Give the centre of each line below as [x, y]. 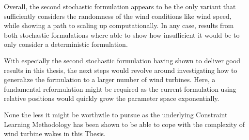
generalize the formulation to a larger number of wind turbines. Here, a [110, 79]
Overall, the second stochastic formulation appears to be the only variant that [120, 6]
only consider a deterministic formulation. [66, 44]
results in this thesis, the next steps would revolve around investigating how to [121, 70]
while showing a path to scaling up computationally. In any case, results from [119, 25]
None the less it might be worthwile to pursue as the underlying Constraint [116, 114]
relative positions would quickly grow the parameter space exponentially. [112, 98]
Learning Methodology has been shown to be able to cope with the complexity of [124, 124]
